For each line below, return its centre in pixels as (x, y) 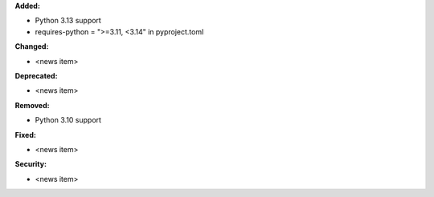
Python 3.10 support (68, 120)
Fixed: (25, 135)
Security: (31, 164)
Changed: (32, 46)
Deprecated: (36, 75)
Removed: (32, 105)
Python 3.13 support (68, 21)
